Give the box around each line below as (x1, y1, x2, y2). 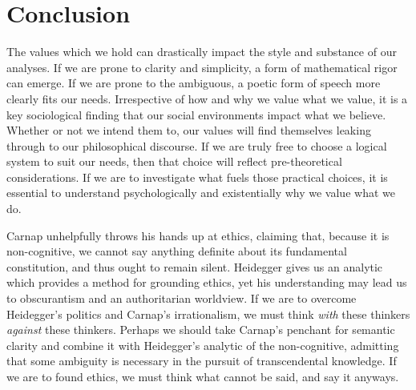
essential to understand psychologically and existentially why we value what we (6, 184, 395, 201)
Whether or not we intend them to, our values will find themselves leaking (6, 122, 371, 139)
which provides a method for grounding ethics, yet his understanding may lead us (6, 274, 407, 291)
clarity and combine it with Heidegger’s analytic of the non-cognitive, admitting (6, 336, 399, 353)
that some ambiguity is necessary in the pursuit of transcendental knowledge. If (6, 352, 397, 369)
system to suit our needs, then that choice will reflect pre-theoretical (6, 153, 342, 170)
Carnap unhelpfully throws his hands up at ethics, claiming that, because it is (6, 227, 390, 243)
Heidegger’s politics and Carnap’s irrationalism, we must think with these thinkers (6, 305, 410, 322)
